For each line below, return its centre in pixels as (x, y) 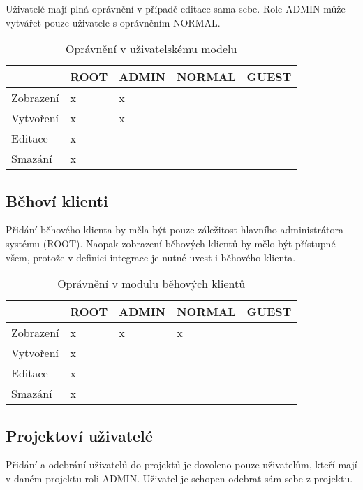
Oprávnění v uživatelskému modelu (151, 49)
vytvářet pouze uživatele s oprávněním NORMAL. (113, 22)
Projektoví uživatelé (79, 435)
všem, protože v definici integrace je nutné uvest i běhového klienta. (151, 257)
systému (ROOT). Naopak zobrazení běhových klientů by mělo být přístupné (171, 243)
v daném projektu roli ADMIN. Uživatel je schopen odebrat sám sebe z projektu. (179, 478)
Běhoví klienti (57, 200)
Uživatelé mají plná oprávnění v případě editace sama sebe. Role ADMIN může (176, 8)
